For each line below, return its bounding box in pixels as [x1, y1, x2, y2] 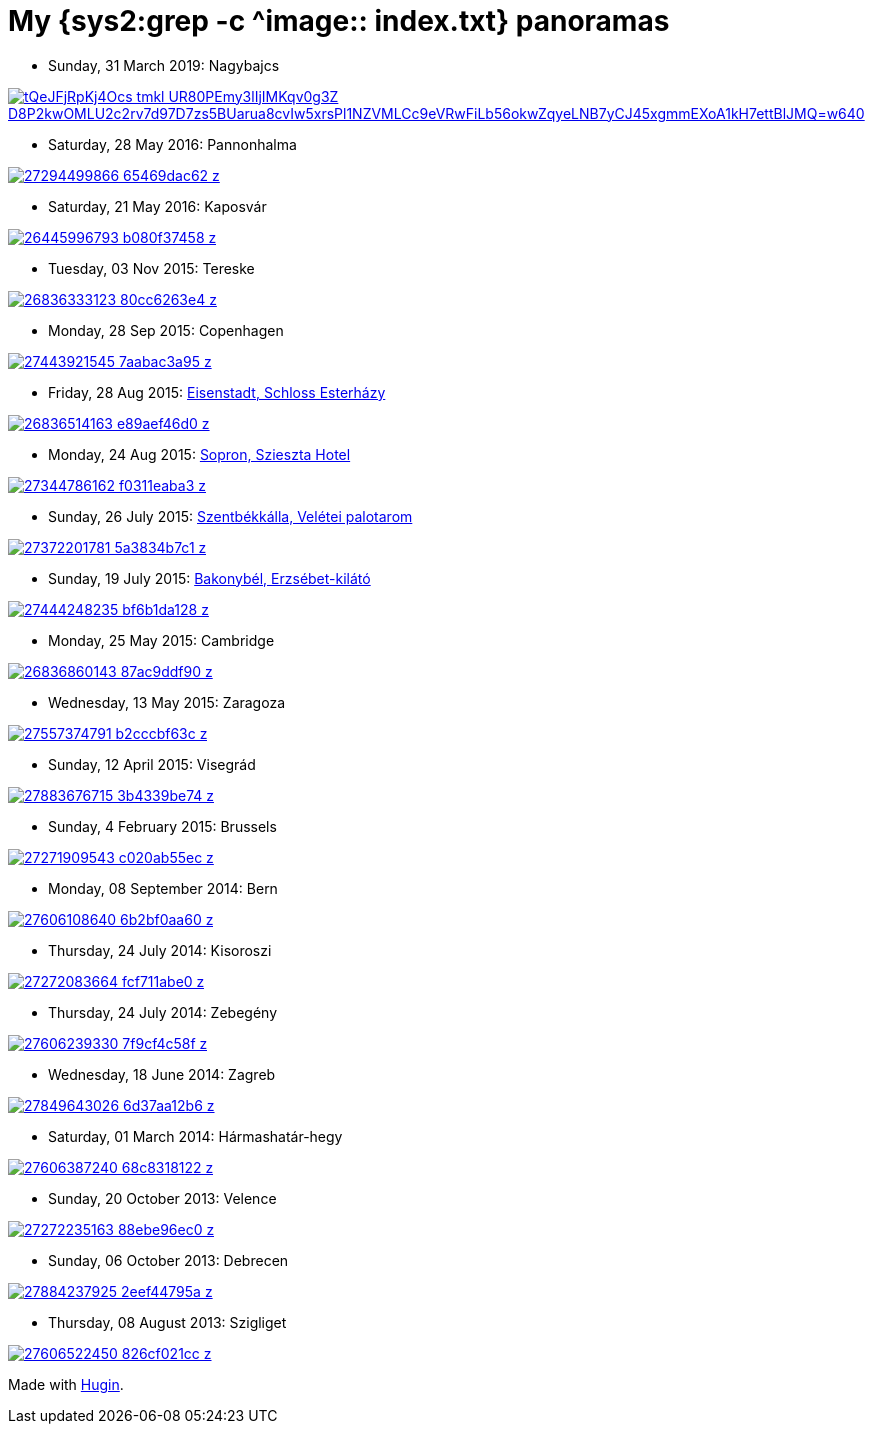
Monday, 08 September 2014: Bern [48, 879, 278, 897]
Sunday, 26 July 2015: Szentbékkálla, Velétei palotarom [48, 507, 413, 525]
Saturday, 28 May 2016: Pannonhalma [48, 135, 297, 153]
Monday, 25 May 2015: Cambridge [48, 631, 275, 649]
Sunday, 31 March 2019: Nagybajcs [48, 56, 280, 74]
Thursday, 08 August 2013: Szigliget [48, 1313, 287, 1331]
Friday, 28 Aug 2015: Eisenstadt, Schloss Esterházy [48, 383, 386, 401]
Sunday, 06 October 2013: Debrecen [48, 1251, 289, 1269]
